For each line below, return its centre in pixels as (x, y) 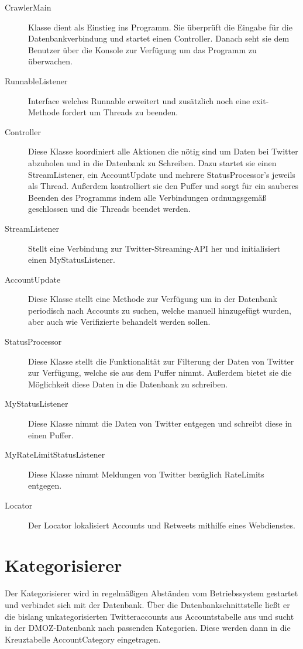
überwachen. (50, 61)
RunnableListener (36, 80)
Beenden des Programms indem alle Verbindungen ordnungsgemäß (147, 197)
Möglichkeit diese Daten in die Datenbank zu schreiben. (128, 384)
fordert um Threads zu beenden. (120, 112)
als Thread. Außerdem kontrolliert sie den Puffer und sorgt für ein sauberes (163, 186)
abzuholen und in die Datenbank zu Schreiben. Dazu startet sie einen (152, 162)
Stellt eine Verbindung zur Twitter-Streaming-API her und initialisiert (154, 248)
